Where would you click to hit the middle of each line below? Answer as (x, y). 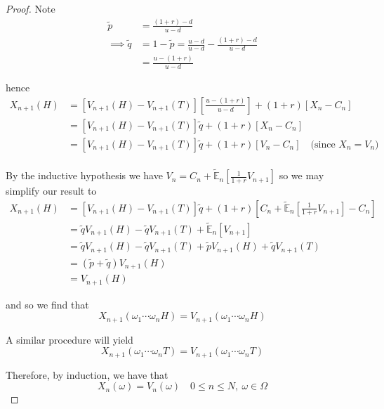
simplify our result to (51, 191)
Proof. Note (31, 8)
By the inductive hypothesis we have (84, 175)
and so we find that (47, 304)
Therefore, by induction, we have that (87, 374)
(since (323, 144)
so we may (302, 175)
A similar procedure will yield (69, 339)
